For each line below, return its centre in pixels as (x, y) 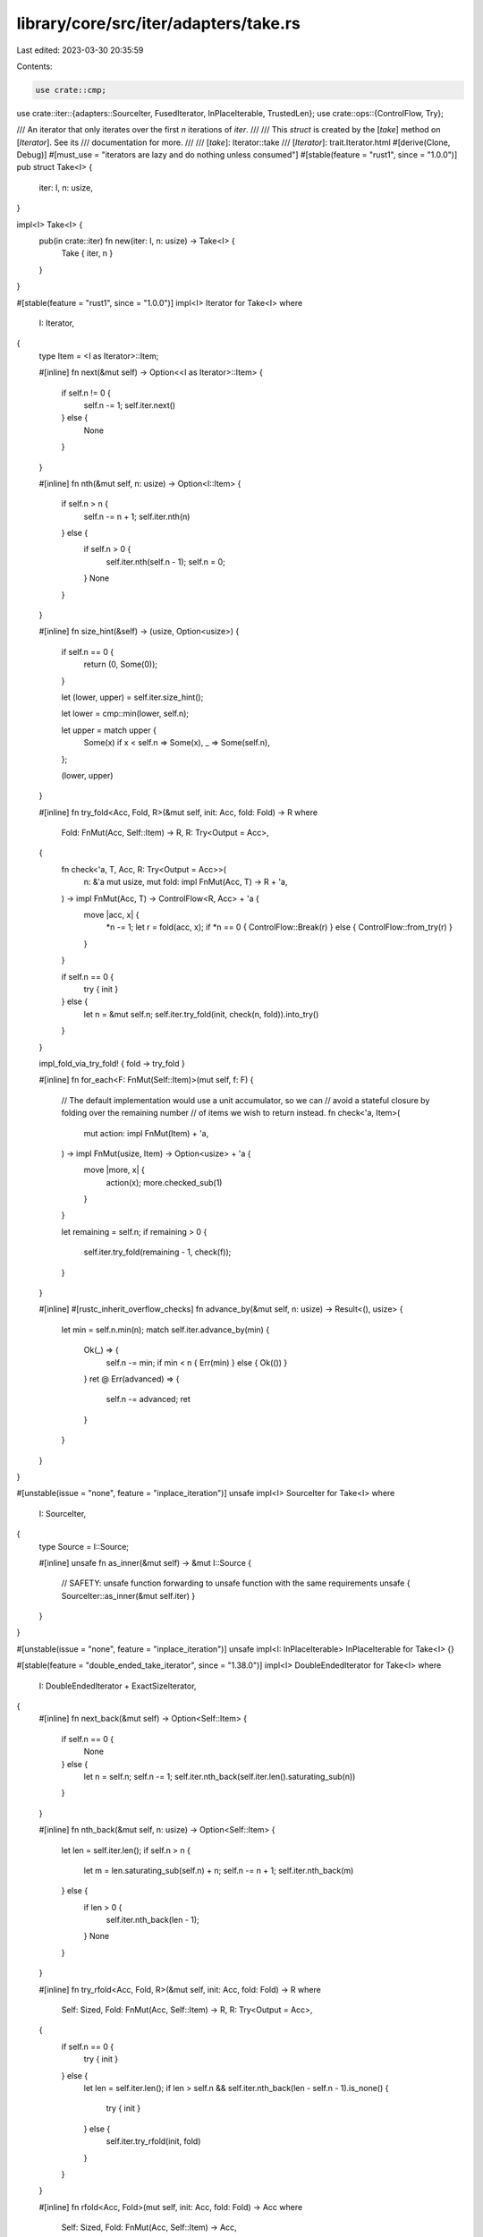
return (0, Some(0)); (121, 664)
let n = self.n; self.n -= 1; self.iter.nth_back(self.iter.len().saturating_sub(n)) (220, 1776)
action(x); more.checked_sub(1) (164, 1182)
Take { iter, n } (87, 253)
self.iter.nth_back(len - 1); (153, 1920)
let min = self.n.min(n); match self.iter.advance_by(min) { (165, 1330)
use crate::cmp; (71, 90)
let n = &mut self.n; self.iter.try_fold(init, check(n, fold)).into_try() (201, 1014)
